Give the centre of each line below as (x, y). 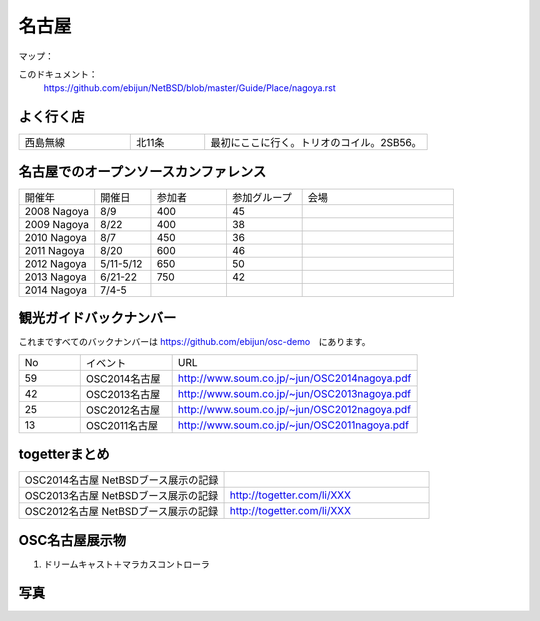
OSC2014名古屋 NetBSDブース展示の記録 (121, 480)
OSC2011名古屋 (122, 425)
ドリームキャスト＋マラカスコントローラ (126, 564)
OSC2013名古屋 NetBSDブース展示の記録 (121, 496)
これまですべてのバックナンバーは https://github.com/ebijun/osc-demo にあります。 (194, 342)
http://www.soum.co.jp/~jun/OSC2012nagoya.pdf (294, 409)
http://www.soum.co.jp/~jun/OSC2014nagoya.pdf (294, 378)
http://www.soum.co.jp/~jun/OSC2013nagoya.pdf (294, 393)
